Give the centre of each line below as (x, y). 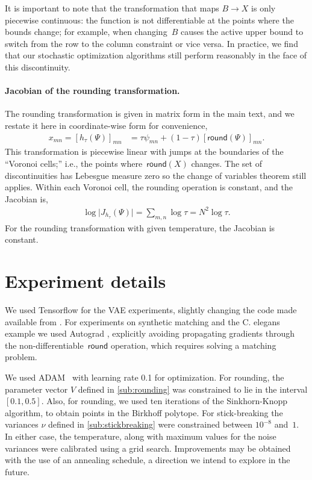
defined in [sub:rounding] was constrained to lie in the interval (193, 389)
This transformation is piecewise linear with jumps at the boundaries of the (144, 151)
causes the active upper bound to (242, 32)
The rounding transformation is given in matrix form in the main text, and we (150, 114)
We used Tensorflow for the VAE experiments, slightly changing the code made (151, 309)
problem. (21, 357)
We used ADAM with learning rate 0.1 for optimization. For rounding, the (145, 377)
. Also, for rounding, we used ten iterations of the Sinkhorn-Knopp (164, 401)
